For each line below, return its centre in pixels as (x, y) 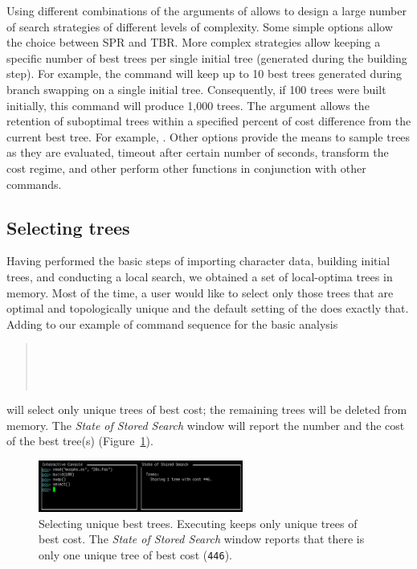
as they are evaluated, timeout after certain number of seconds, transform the (198, 152)
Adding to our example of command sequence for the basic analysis (172, 323)
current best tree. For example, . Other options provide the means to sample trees (208, 136)
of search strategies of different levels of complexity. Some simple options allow (200, 26)
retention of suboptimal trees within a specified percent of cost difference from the (209, 121)
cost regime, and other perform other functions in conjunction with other (186, 168)
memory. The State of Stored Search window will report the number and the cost (206, 425)
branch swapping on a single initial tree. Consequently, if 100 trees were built (196, 89)
